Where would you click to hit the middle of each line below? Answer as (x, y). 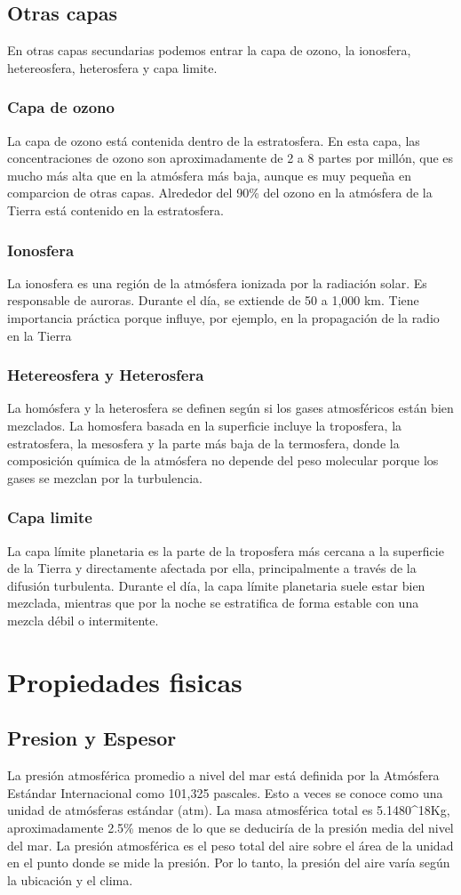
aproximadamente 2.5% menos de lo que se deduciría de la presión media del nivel (230, 827)
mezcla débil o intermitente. (83, 620)
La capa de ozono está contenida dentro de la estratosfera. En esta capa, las (214, 140)
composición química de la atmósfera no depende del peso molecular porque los (223, 460)
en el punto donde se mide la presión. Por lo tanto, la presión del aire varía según (229, 863)
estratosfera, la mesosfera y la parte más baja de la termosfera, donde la (203, 443)
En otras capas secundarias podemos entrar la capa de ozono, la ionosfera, (209, 50)
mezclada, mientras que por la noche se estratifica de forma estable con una (213, 603)
